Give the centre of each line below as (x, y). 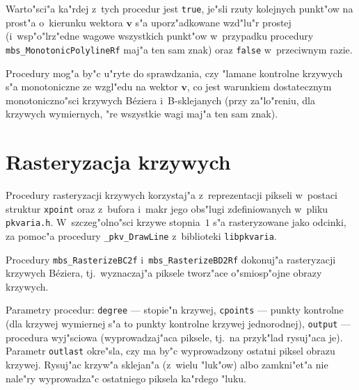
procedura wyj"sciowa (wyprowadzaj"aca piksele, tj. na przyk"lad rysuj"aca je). (174, 337)
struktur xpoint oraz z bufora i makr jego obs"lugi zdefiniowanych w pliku (167, 208)
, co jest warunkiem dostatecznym (259, 87)
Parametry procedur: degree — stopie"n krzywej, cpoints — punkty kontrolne (175, 310)
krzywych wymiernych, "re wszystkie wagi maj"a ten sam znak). (142, 114)
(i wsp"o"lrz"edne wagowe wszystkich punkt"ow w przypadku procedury (160, 36)
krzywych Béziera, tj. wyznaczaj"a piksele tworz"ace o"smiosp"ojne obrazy (164, 273)
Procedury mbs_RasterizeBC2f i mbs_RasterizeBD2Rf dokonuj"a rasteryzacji (171, 259)
